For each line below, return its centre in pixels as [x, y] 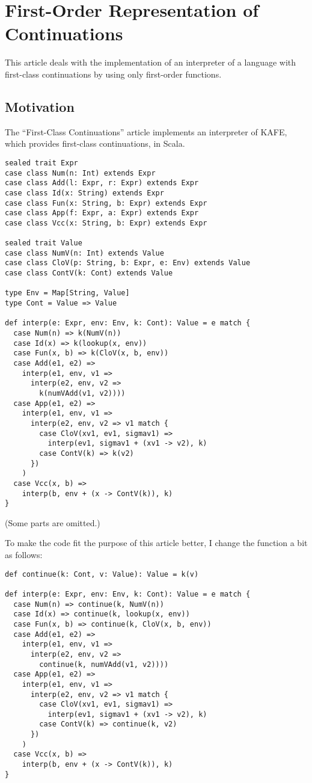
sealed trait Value [44, 243]
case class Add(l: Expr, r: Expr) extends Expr [102, 183]
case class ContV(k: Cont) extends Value [89, 273]
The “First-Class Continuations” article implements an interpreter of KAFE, [146, 131]
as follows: [24, 555]
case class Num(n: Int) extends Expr [80, 173]
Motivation [40, 106]
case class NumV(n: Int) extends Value [84, 253]
